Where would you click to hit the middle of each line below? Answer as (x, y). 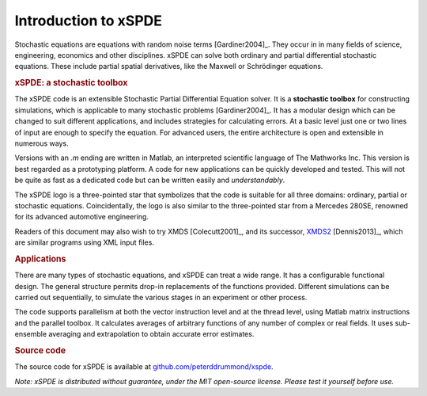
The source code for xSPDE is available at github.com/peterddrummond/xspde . (144, 367)
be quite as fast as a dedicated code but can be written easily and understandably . (150, 180)
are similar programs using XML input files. (84, 242)
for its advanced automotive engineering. (82, 217)
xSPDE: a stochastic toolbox (71, 83)
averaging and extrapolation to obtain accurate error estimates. (151, 334)
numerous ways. (42, 143)
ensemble (31, 334)
